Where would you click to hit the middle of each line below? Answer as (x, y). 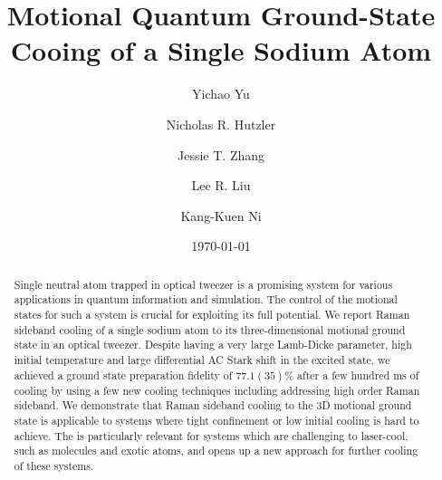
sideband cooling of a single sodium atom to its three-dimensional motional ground (210, 329)
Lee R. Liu (221, 185)
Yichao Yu (221, 94)
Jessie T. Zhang (221, 154)
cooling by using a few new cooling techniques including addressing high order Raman (217, 390)
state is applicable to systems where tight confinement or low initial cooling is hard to (216, 420)
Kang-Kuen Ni (221, 215)
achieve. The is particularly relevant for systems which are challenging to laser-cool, (211, 435)
